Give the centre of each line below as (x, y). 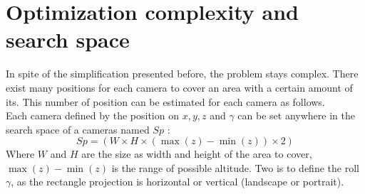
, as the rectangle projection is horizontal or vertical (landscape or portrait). (178, 182)
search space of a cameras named (78, 129)
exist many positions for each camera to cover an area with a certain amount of (179, 87)
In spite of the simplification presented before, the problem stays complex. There (182, 74)
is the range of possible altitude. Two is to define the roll (235, 167)
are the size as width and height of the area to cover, (197, 154)
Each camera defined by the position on (92, 115)
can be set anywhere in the (296, 115)
